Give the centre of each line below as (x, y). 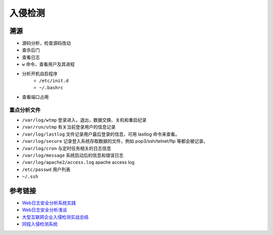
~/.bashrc (51, 88)
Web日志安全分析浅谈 (44, 210)
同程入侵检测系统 (40, 224)
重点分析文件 (25, 110)
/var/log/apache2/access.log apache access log (78, 162)
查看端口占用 (35, 97)
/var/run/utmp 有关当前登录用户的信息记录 (69, 127)
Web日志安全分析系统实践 (49, 203)
